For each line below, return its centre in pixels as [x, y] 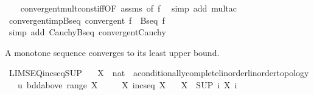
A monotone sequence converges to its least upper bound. [112, 52]
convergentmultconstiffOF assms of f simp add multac [128, 8]
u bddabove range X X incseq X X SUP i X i [127, 84]
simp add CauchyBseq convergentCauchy [87, 32]
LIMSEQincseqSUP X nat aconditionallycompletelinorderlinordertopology [159, 73]
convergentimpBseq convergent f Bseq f [87, 20]
